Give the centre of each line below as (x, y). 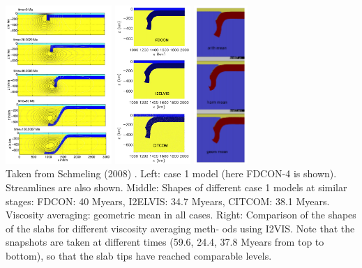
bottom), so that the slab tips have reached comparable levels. (139, 255)
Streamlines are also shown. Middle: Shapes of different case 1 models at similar (176, 187)
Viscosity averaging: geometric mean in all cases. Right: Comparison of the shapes (181, 215)
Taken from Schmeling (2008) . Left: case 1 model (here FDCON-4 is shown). (171, 173)
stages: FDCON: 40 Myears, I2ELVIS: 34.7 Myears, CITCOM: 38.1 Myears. (168, 201)
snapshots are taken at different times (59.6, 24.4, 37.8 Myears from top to (165, 242)
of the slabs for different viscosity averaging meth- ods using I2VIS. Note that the (180, 228)
